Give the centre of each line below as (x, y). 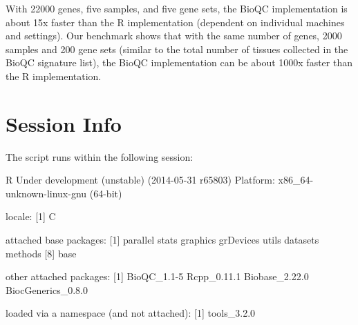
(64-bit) (106, 193)
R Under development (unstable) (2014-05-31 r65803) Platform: (140, 180)
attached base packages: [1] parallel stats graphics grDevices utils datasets (162, 240)
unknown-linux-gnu (46, 193)
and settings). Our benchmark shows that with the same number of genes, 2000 (174, 36)
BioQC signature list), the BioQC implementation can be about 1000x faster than (179, 62)
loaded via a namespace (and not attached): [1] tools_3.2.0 (131, 313)
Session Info (64, 123)
